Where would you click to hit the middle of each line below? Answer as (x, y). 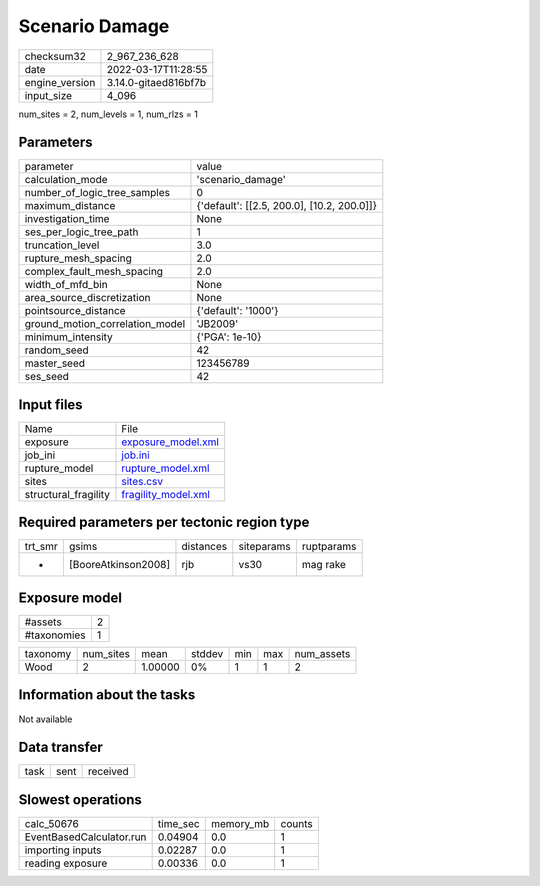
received (108, 772)
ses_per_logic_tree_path (81, 232)
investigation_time (67, 219)
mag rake (324, 565)
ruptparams (329, 547)
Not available (45, 719)
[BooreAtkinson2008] (119, 565)
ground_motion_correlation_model (105, 324)
